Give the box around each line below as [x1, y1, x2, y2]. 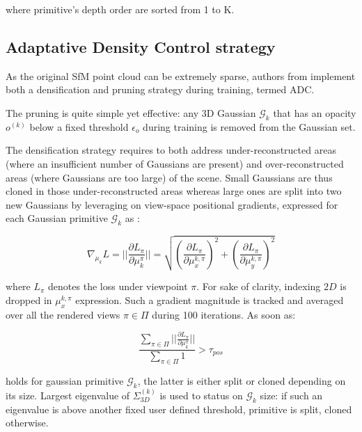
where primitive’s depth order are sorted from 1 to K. [6, 2, 235, 16]
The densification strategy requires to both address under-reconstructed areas [6, 143, 336, 157]
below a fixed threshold [29, 119, 129, 134]
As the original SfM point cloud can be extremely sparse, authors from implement [6, 68, 356, 83]
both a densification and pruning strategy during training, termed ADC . [6, 82, 315, 97]
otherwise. [6, 415, 49, 430]
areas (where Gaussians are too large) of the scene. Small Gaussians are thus [6, 170, 333, 184]
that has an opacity [273, 105, 356, 120]
